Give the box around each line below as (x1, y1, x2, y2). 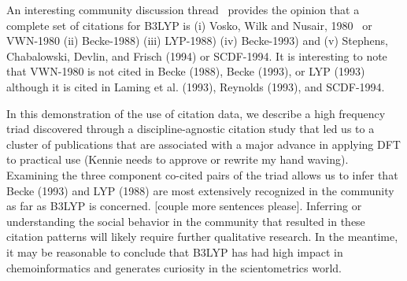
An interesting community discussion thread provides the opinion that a (6, 2, 360, 17)
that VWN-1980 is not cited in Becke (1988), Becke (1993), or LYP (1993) (6, 63, 365, 79)
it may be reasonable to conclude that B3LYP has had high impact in (6, 243, 343, 260)
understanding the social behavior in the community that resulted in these (6, 213, 365, 229)
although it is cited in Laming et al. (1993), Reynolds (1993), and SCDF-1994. (6, 78, 385, 94)
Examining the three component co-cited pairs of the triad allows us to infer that (6, 166, 398, 183)
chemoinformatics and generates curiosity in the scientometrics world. (6, 259, 342, 275)
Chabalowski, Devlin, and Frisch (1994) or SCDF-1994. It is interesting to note (6, 47, 387, 64)
